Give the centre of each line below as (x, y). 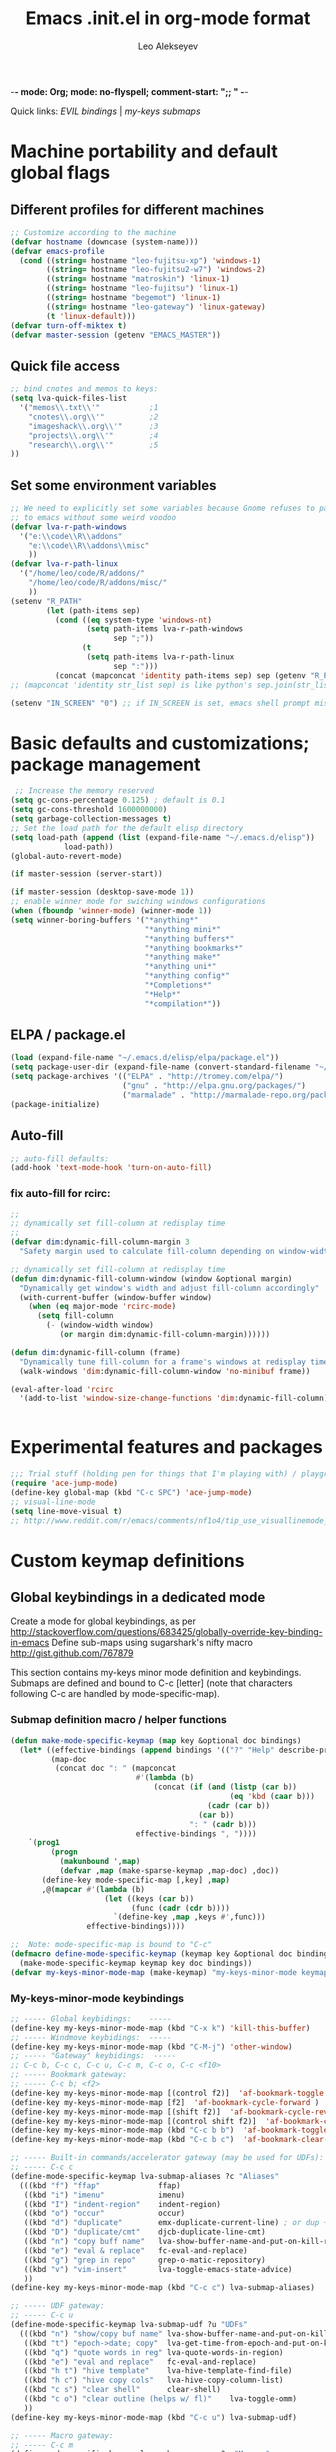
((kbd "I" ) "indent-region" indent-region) (122, 2204)
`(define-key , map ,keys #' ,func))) (190, 1917)
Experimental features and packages (166, 1447)
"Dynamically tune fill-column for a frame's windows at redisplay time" (176, 1362)
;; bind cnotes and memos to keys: (84, 389)
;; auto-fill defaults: (60, 1158)
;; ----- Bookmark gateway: (69, 2075)
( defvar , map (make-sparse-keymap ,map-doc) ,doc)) (169, 1871)
